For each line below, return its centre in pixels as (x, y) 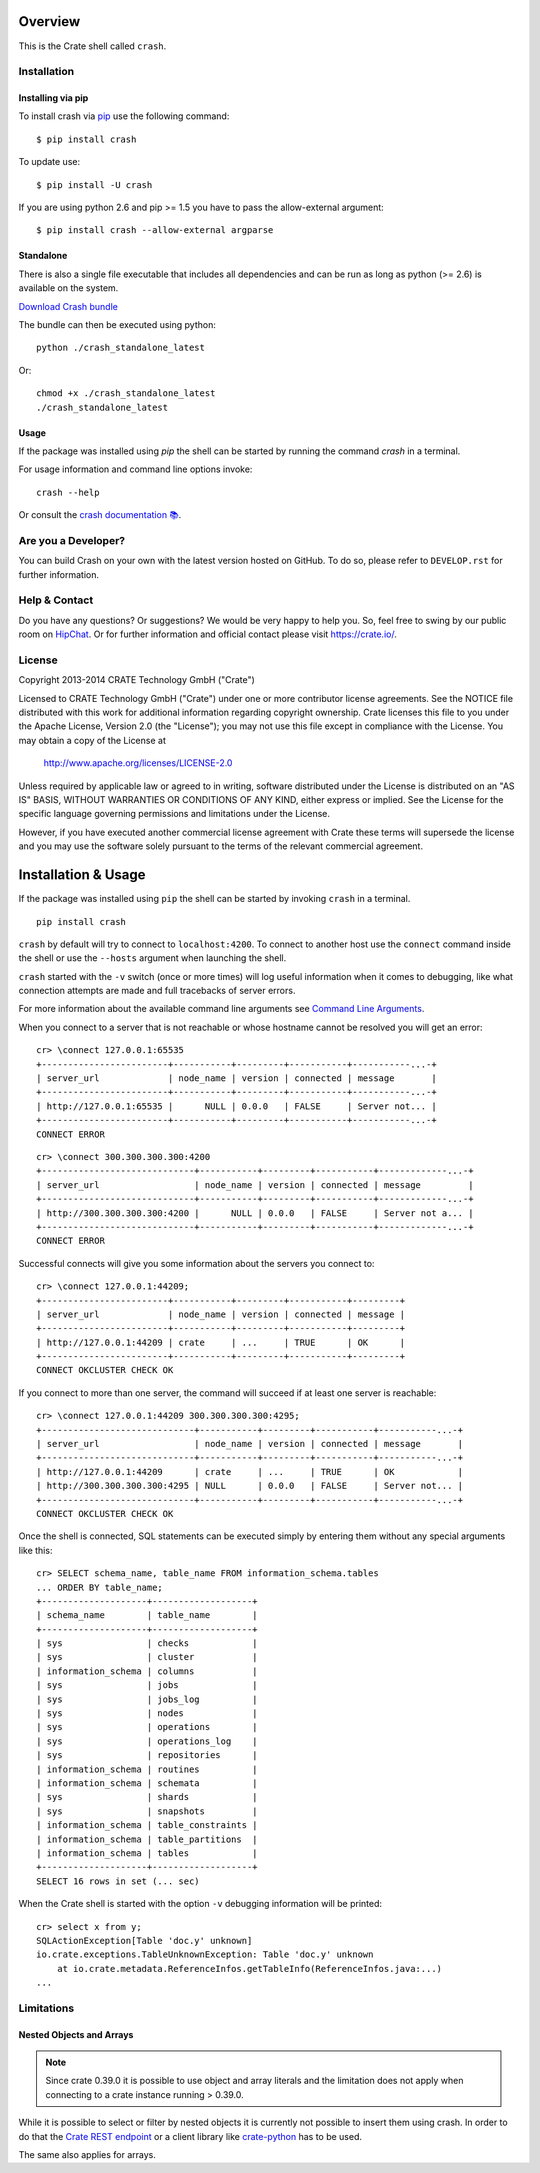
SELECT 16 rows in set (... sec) (118, 1881)
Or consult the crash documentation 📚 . (100, 515)
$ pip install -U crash (94, 184)
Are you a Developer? (71, 540)
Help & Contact (56, 600)
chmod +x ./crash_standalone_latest (126, 393)
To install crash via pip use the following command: (124, 116)
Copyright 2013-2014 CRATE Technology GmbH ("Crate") (136, 680)
